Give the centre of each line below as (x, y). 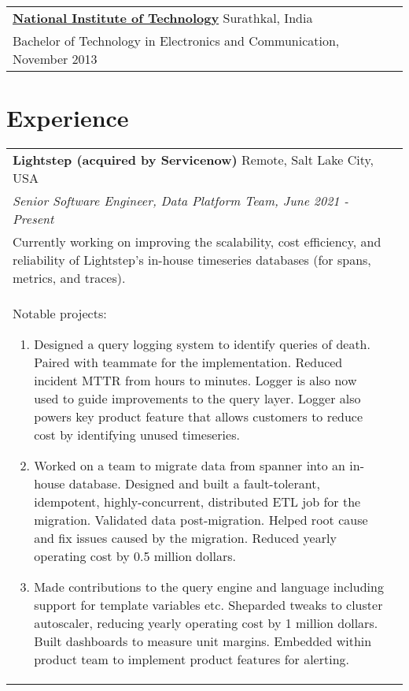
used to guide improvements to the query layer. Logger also (197, 399)
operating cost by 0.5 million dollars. (135, 556)
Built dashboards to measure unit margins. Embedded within (203, 641)
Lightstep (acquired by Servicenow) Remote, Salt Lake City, (193, 160)
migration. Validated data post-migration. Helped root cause (201, 520)
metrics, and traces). (69, 278)
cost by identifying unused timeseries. (137, 435)
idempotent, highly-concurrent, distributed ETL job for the (197, 502)
